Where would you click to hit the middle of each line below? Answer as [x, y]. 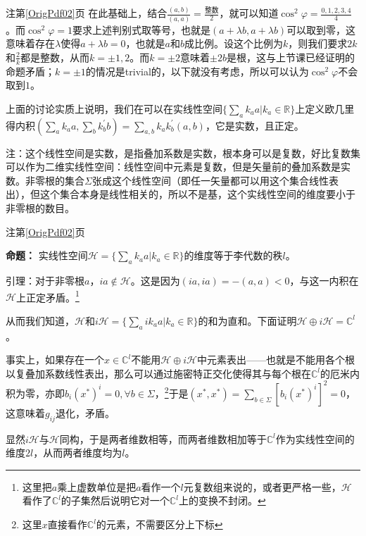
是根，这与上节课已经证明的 [290, 57]
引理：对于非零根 [45, 280]
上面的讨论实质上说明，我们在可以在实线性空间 [114, 108]
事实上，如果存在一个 [55, 360]
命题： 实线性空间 [47, 255]
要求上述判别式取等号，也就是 [141, 29]
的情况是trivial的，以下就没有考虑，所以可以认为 [197, 71]
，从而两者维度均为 [78, 453]
